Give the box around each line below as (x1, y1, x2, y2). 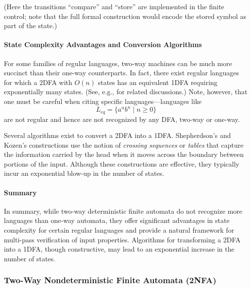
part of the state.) (4, 20, 57, 31)
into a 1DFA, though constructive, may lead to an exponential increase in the (4, 244, 234, 254)
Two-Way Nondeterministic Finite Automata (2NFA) (4, 274, 217, 286)
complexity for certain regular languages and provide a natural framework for (4, 225, 234, 235)
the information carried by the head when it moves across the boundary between (4, 149, 244, 159)
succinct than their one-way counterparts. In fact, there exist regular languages (4, 68, 239, 78)
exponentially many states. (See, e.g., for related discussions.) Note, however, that (4, 86, 248, 97)
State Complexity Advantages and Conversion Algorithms (4, 39, 202, 50)
